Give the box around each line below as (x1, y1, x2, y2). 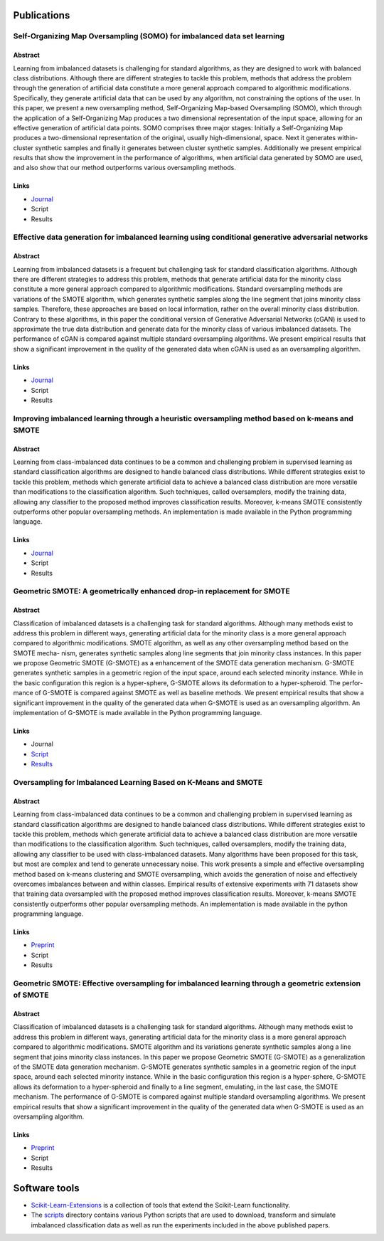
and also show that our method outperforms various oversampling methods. (13, 164, 236, 172)
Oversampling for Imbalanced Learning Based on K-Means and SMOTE (13, 777, 263, 787)
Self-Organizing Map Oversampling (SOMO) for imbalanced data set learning (13, 31, 284, 41)
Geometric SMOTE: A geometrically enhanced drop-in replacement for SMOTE (13, 586, 291, 596)
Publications (13, 9, 70, 21)
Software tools (13, 1182, 80, 1194)
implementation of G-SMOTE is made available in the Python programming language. (13, 709, 262, 717)
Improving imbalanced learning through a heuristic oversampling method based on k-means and (13, 413, 353, 423)
